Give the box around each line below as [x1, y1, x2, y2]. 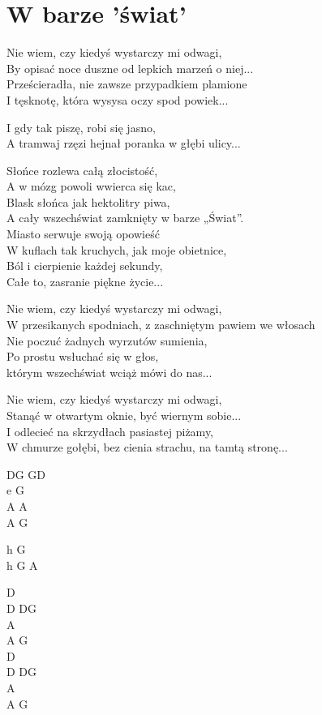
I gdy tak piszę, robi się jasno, [6, 118, 156, 135]
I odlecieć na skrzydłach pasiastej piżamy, [6, 422, 214, 439]
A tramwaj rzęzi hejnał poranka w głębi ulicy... [6, 135, 241, 152]
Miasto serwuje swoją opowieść [6, 225, 160, 242]
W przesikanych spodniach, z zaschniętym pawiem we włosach [6, 316, 316, 333]
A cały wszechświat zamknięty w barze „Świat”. [6, 209, 244, 226]
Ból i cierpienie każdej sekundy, [6, 257, 163, 274]
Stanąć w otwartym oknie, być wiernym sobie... [6, 407, 242, 423]
